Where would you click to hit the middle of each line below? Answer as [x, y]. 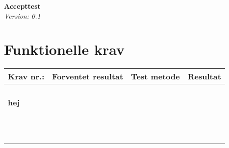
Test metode [155, 76]
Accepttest [22, 6]
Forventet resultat [88, 76]
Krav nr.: [26, 76]
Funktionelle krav [64, 49]
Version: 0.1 [22, 15]
